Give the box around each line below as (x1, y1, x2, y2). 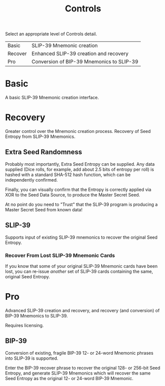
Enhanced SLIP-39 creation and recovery (31, 50, 129, 57)
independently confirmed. (5, 177, 58, 183)
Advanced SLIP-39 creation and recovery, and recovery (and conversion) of (5, 307, 160, 313)
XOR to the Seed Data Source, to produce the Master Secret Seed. (5, 192, 140, 197)
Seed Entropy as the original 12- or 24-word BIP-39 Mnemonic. (5, 375, 133, 381)
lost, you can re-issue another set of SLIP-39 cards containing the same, (5, 268, 153, 274)
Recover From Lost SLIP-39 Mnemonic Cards (5, 252, 115, 258)
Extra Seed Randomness (5, 148, 82, 156)
